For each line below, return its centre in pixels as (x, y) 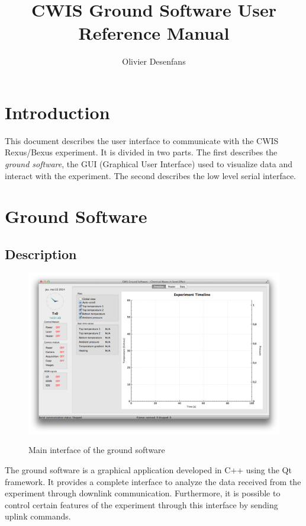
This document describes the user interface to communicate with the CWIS (142, 140)
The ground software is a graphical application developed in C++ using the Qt (148, 469)
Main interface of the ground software (97, 450)
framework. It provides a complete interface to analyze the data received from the (153, 481)
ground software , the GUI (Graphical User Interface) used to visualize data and (149, 164)
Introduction (57, 112)
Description (41, 254)
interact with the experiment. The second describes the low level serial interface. (150, 175)
